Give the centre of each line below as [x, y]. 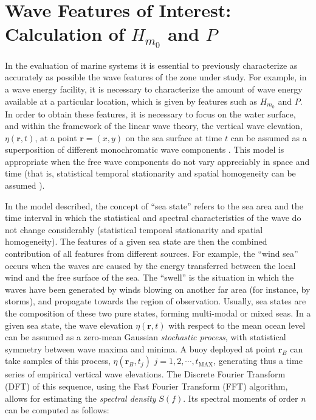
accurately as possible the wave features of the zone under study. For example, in [156, 77]
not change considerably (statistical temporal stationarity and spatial [134, 229]
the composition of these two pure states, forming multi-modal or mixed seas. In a [158, 313]
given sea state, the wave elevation [69, 325]
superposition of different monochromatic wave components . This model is [145, 149]
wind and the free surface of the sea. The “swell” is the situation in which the [149, 277]
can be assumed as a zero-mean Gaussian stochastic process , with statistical [146, 337]
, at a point [56, 137]
